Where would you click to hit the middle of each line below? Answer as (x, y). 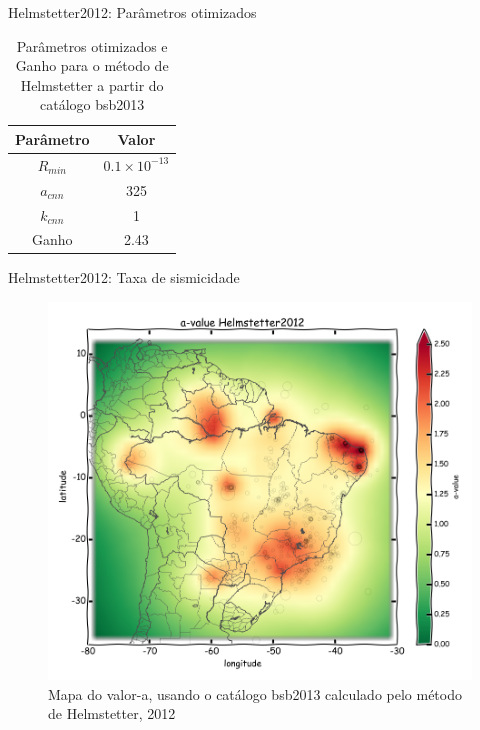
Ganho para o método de (92, 65)
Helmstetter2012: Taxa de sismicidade (124, 277)
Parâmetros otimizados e (92, 45)
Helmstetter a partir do (92, 84)
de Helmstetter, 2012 (112, 713)
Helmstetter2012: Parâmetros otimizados (132, 12)
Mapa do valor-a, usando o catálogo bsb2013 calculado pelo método (255, 693)
